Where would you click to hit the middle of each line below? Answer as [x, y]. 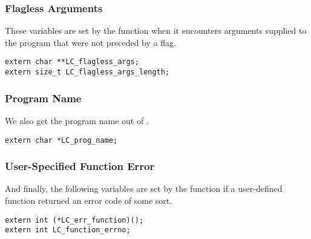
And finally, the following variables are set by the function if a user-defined [144, 188]
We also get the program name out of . [77, 120]
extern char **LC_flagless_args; [72, 62]
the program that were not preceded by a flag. [90, 42]
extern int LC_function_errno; [68, 230]
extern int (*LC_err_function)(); [74, 220]
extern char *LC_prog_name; [61, 140]
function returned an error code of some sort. [89, 200]
